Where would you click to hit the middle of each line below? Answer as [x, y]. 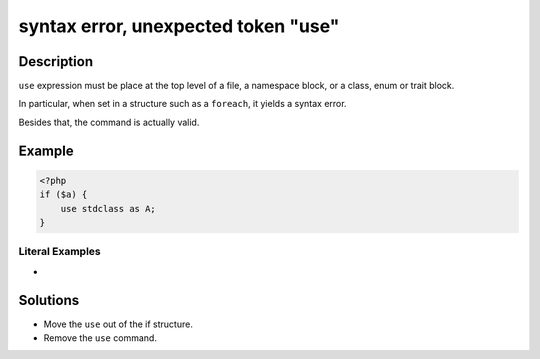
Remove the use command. [100, 338]
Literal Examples [59, 252]
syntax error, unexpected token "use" [179, 26]
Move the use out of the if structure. [118, 324]
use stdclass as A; [108, 208]
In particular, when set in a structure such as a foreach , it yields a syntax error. [182, 104]
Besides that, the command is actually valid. [109, 122]
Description [56, 61]
